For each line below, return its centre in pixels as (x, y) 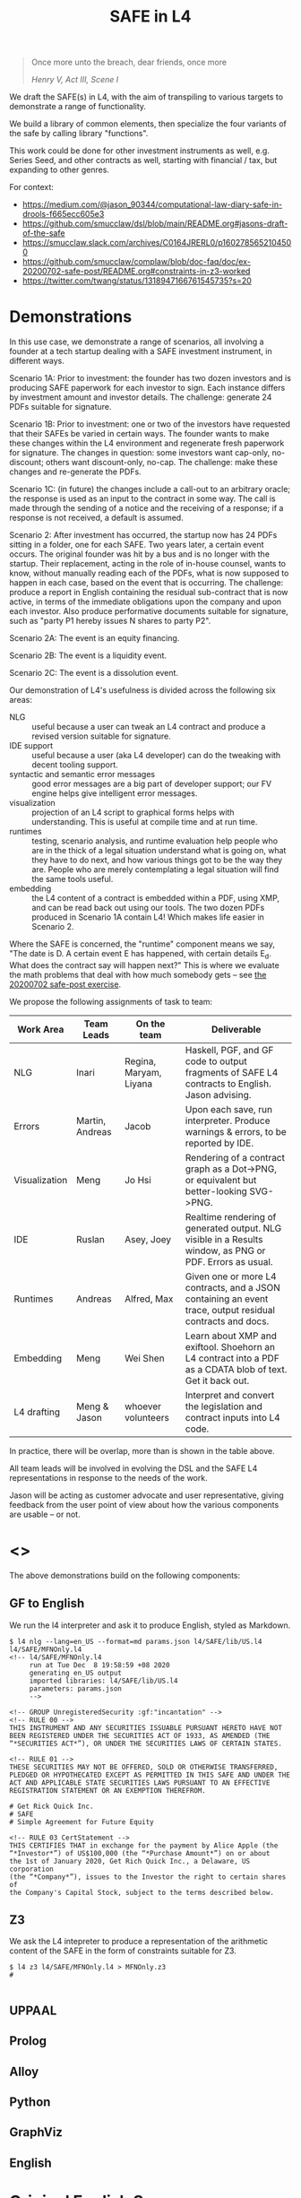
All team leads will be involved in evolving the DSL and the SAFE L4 (133, 1468)
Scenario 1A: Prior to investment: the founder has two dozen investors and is (150, 378)
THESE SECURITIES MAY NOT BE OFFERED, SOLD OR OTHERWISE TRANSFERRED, (144, 1767)
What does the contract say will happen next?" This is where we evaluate (144, 965)
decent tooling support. (75, 765)
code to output (216, 1061)
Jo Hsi (138, 1180)
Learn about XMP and (231, 1336)
